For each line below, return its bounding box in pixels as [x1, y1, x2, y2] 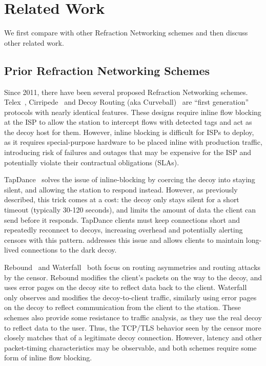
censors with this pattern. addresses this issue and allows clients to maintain [4, 234, 244, 245]
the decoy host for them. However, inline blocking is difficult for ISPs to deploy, [4, 126, 254, 137]
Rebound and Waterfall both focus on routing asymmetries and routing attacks [4, 262, 261, 273]
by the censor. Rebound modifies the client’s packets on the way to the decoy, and [4, 272, 262, 282]
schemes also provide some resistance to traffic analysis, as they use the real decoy [4, 312, 262, 322]
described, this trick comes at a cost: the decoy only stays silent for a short [4, 194, 239, 205]
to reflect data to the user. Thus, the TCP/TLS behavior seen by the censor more [4, 322, 261, 333]
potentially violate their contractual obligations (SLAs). [4, 157, 179, 167]
